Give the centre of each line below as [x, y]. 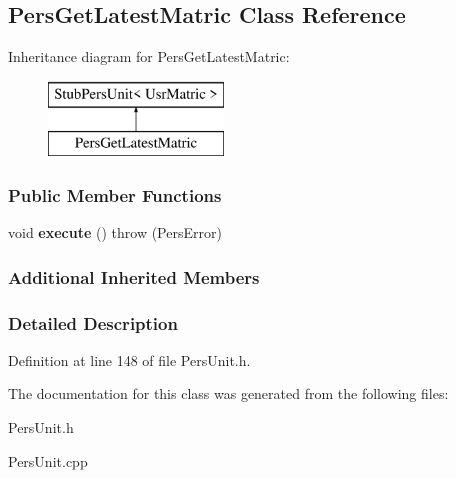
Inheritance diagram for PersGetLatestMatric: [149, 56]
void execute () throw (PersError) [115, 232]
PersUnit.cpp [48, 460]
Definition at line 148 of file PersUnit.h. [129, 359]
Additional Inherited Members [134, 276]
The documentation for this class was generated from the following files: [228, 393]
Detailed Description [93, 322]
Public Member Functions [115, 194]
